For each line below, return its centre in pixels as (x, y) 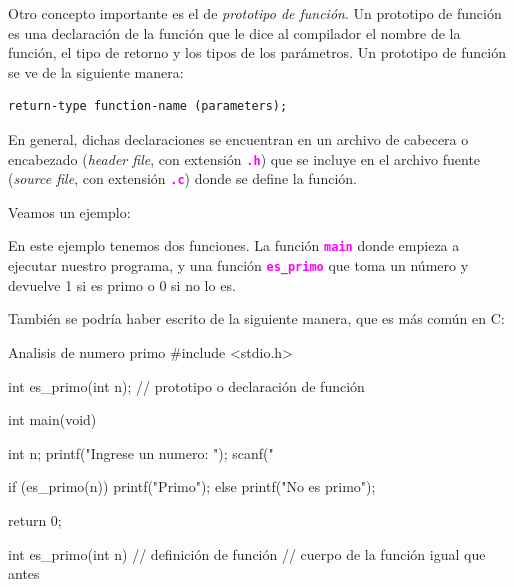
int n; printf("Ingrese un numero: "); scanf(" (141, 452)
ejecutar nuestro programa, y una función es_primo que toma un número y (238, 265)
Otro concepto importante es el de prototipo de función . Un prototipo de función (255, 13)
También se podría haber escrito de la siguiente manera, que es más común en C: (256, 318)
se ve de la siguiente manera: (96, 71)
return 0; (35, 519)
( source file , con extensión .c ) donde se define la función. (182, 178)
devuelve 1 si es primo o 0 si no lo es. (122, 284)
